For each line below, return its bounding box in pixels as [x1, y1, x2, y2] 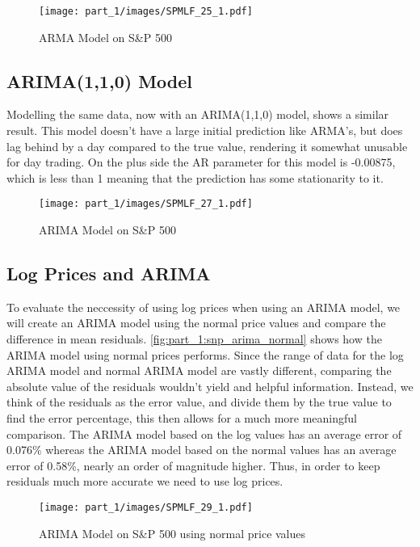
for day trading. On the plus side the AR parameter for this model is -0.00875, [6, 154, 396, 170]
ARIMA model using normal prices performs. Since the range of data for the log [6, 346, 404, 363]
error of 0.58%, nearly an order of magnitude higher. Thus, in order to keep [6, 457, 380, 473]
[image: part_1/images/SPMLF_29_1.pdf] [39, 502, 253, 513]
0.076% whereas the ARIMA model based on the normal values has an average [6, 441, 397, 458]
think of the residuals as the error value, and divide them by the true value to [6, 393, 392, 410]
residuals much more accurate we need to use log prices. [6, 473, 283, 490]
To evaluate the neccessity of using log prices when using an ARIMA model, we [6, 298, 401, 315]
